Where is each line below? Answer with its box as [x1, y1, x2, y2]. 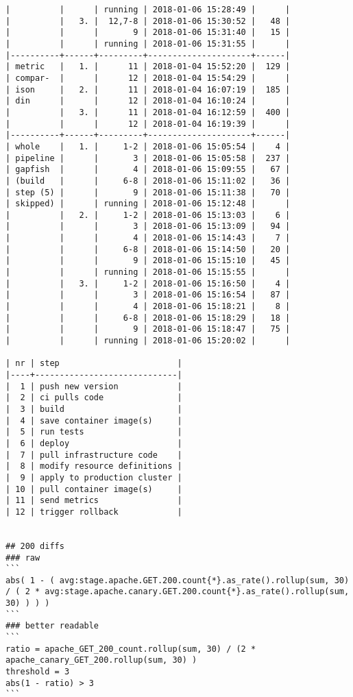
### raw [5, 552, 40, 563]
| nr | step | [5, 358, 182, 369]
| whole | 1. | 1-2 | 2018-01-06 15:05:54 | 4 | [5, 141, 291, 151]
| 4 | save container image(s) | [5, 415, 182, 426]
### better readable [5, 621, 99, 631]
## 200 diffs [5, 541, 64, 551]
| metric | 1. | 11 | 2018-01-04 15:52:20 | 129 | [5, 62, 291, 72]
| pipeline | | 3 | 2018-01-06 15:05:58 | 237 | [5, 153, 291, 163]
